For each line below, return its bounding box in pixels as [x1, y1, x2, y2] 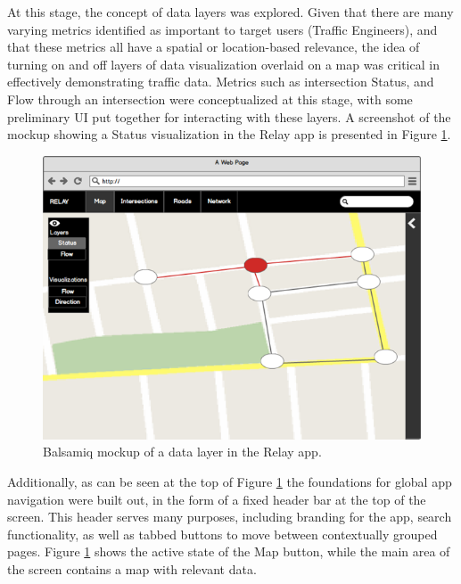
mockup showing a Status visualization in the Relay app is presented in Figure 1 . [7, 125, 451, 144]
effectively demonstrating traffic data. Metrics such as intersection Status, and [7, 72, 434, 91]
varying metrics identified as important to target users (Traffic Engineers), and [7, 20, 438, 38]
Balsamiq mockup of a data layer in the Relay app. [43, 442, 322, 461]
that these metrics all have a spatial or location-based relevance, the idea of [7, 37, 420, 56]
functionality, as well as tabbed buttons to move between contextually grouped [7, 524, 438, 543]
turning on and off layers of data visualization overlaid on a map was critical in [7, 54, 440, 73]
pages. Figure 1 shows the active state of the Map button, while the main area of [7, 542, 450, 561]
